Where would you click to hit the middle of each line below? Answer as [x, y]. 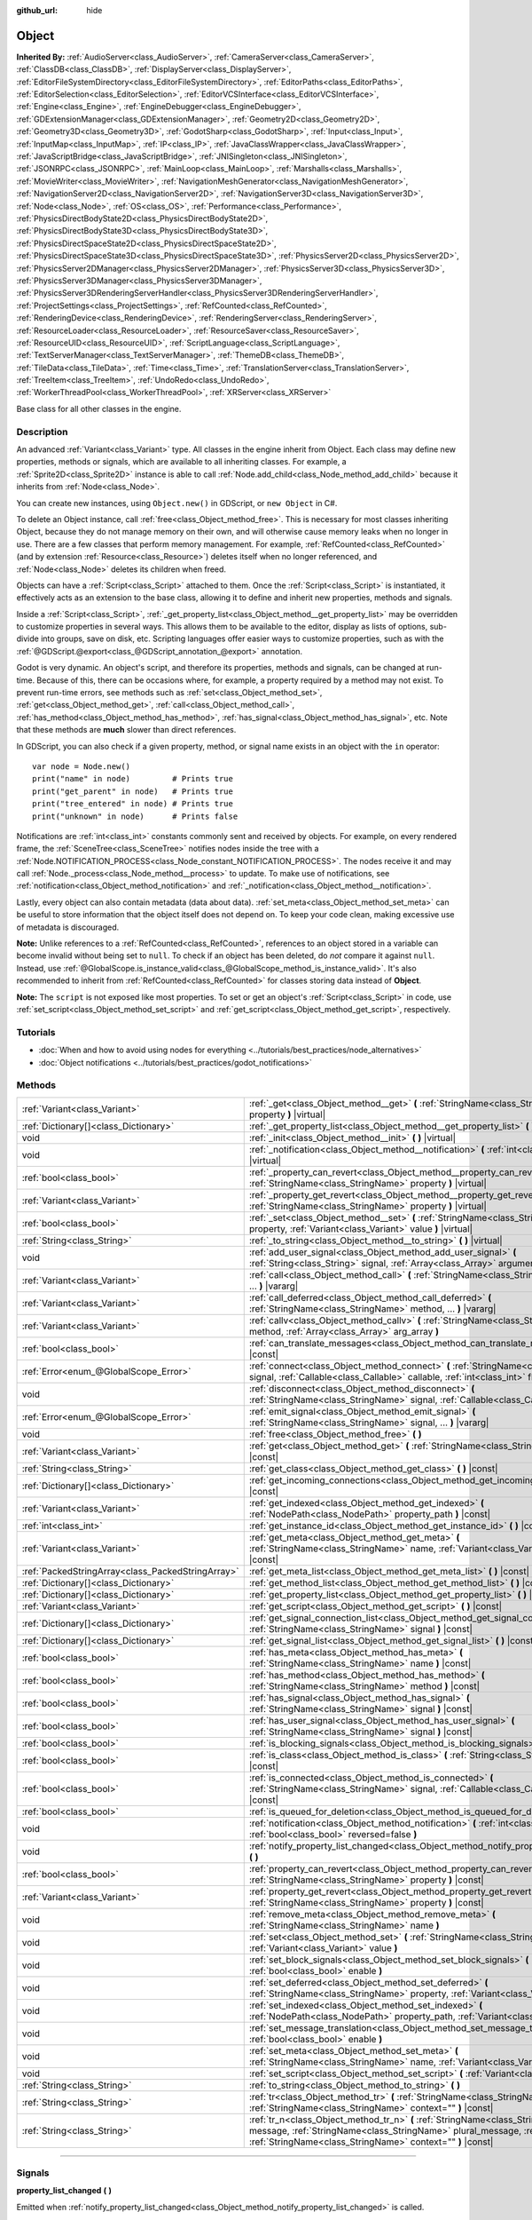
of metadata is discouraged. [68, 927]
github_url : [37, 10]
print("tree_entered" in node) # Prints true [133, 804]
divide [27, 638]
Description [42, 432]
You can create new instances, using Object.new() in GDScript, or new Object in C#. [177, 503]
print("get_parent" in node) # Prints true [133, 791]
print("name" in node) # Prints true [133, 779]
